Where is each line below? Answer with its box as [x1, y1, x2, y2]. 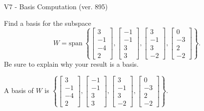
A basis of [4, 85, 34, 95]
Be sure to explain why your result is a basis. [4, 58, 139, 69]
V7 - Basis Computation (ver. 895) [4, 1, 108, 11]
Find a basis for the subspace [4, 18, 91, 28]
